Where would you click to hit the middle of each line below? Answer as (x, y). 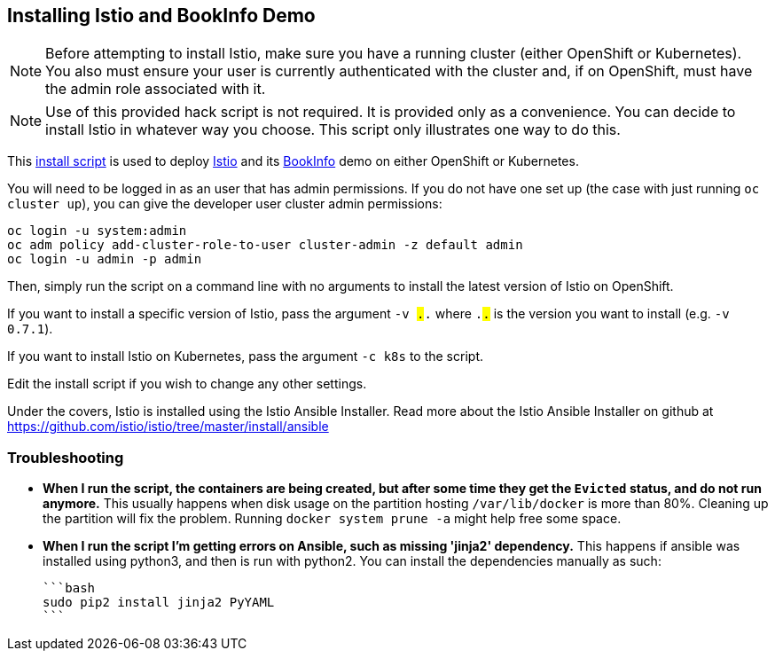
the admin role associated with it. (156, 89)
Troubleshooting (66, 457)
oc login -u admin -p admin (105, 259)
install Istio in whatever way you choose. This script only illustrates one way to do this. (333, 130)
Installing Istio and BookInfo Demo (161, 16)
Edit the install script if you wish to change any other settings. (187, 384)
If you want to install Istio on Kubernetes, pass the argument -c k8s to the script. (245, 356)
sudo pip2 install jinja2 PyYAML (159, 603)
